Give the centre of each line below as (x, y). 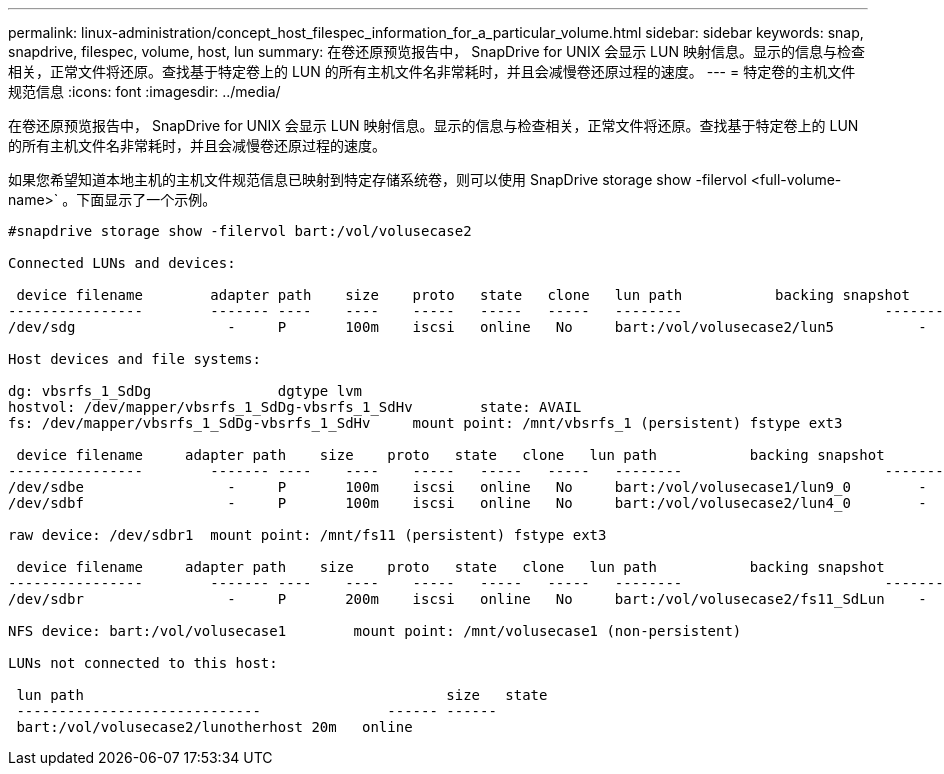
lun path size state (282, 695)
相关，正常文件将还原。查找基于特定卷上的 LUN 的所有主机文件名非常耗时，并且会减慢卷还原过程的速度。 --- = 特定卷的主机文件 (432, 71)
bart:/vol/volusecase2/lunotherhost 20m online (214, 727)
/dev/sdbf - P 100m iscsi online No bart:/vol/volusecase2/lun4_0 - (467, 503)
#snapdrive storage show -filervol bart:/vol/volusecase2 (240, 231)
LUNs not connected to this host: (143, 663)
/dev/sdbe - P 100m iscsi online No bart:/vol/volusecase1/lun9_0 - (467, 487)
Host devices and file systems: (134, 359)
